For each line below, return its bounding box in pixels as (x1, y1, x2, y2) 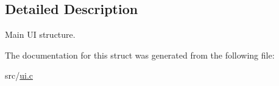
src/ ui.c (5, 69, 34, 82)
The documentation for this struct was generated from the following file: (5, 48, 275, 61)
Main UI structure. (5, 28, 76, 41)
